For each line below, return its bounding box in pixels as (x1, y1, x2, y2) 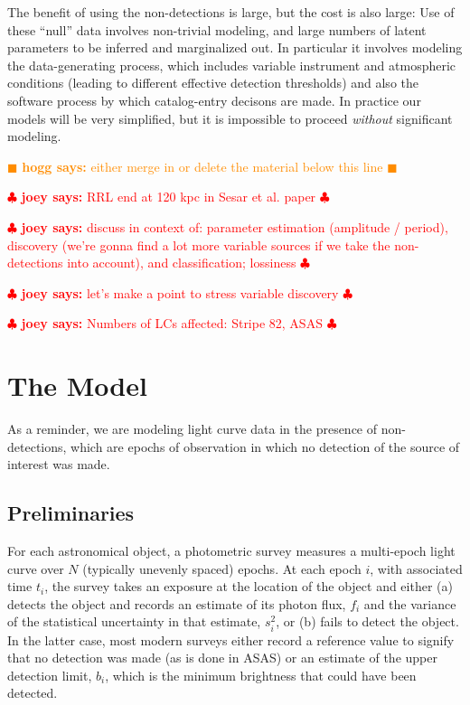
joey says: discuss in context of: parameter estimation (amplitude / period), (21, 217, 448, 236)
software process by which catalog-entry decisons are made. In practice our (7, 90, 421, 109)
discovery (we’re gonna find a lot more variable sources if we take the (7, 235, 390, 254)
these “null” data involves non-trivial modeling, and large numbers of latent (7, 20, 427, 39)
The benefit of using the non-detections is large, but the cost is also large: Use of (7, 3, 455, 21)
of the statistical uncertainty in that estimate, (7, 612, 261, 631)
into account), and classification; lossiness (67, 253, 296, 272)
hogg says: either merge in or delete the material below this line (22, 156, 383, 175)
